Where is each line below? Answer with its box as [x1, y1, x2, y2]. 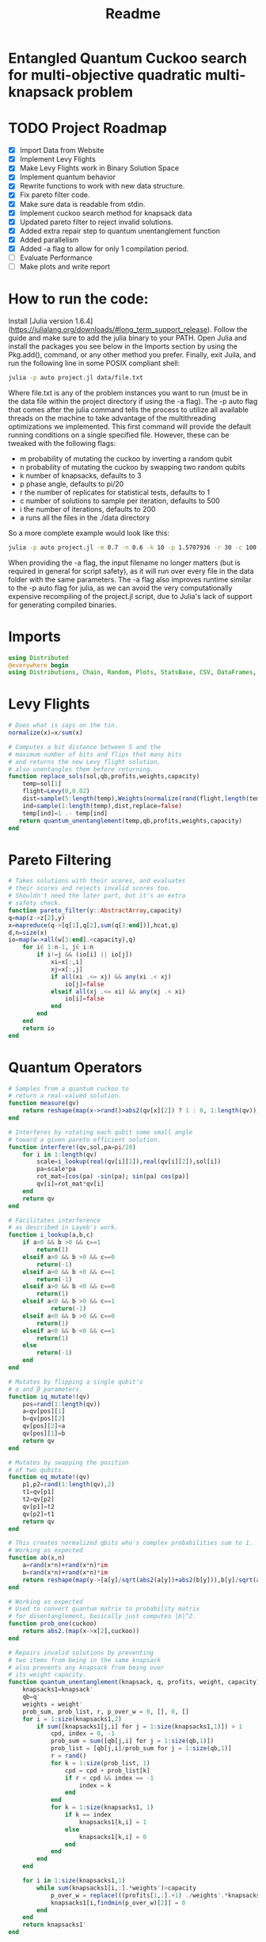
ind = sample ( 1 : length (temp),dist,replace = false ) [22, 802, 182, 810]
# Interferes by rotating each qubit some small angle [8, 1128, 193, 1136]
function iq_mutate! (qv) [8, 1392, 90, 1401]
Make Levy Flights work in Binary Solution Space [19, 163, 180, 173]
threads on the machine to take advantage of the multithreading [8, 413, 216, 422]
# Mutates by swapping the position [8, 1459, 129, 1467]
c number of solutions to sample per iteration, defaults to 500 [19, 496, 220, 506]
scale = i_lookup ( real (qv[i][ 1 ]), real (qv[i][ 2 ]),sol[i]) [36, 1158, 222, 1166]
